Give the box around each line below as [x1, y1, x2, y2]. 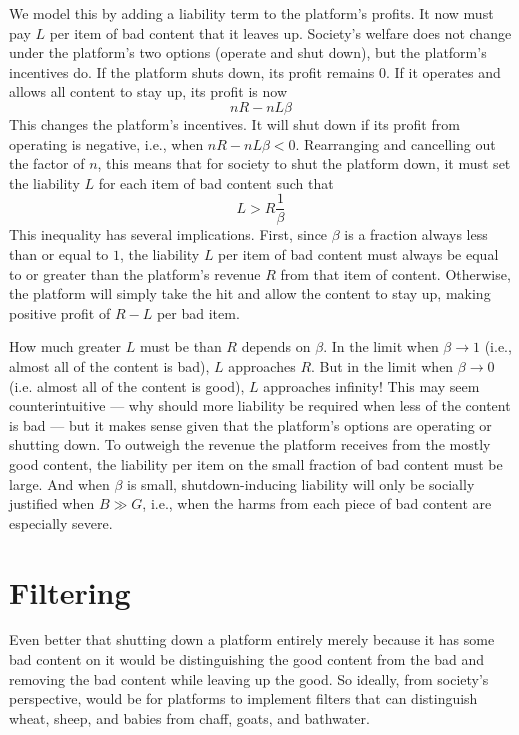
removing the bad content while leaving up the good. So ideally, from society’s [9, 668, 489, 689]
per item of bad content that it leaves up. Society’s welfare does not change [49, 22, 512, 43]
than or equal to [9, 244, 109, 264]
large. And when [9, 473, 110, 494]
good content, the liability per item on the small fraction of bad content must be [9, 453, 503, 474]
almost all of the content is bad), [9, 355, 210, 376]
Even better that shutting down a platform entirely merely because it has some [9, 629, 495, 650]
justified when [9, 493, 95, 514]
